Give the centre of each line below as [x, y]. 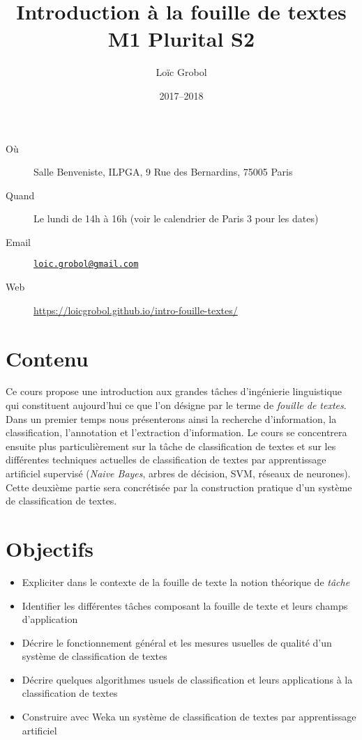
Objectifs [50, 548]
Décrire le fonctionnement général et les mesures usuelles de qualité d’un [177, 642]
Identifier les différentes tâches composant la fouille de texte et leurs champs [185, 605]
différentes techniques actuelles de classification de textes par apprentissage [166, 460]
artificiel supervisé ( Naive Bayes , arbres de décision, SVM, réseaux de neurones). [178, 473]
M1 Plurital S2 [181, 39]
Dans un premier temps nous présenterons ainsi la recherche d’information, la [171, 418]
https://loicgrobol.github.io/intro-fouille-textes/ [136, 310]
